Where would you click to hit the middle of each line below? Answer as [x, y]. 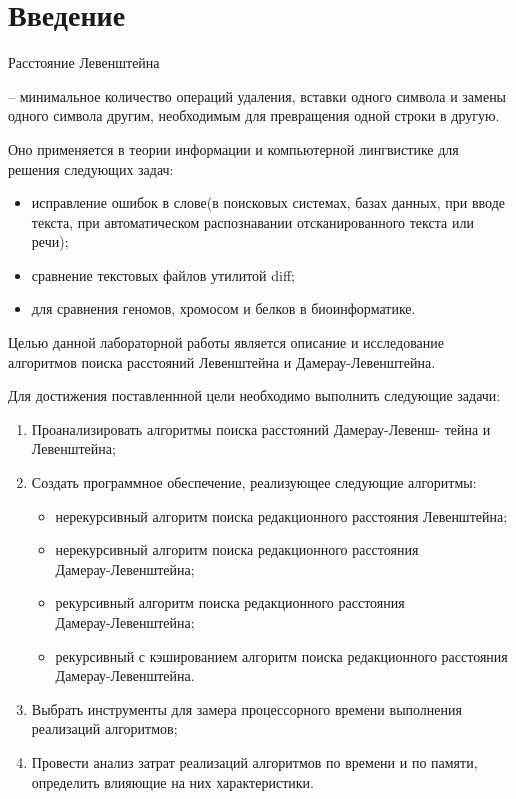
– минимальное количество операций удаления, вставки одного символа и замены [257, 95]
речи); [50, 241]
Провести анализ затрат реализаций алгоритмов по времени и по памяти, [254, 761]
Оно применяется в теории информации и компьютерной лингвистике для [233, 148]
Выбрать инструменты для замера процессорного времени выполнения [246, 708]
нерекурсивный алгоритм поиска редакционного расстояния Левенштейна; [281, 515]
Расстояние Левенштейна [84, 62]
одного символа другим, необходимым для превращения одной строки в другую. [254, 115]
